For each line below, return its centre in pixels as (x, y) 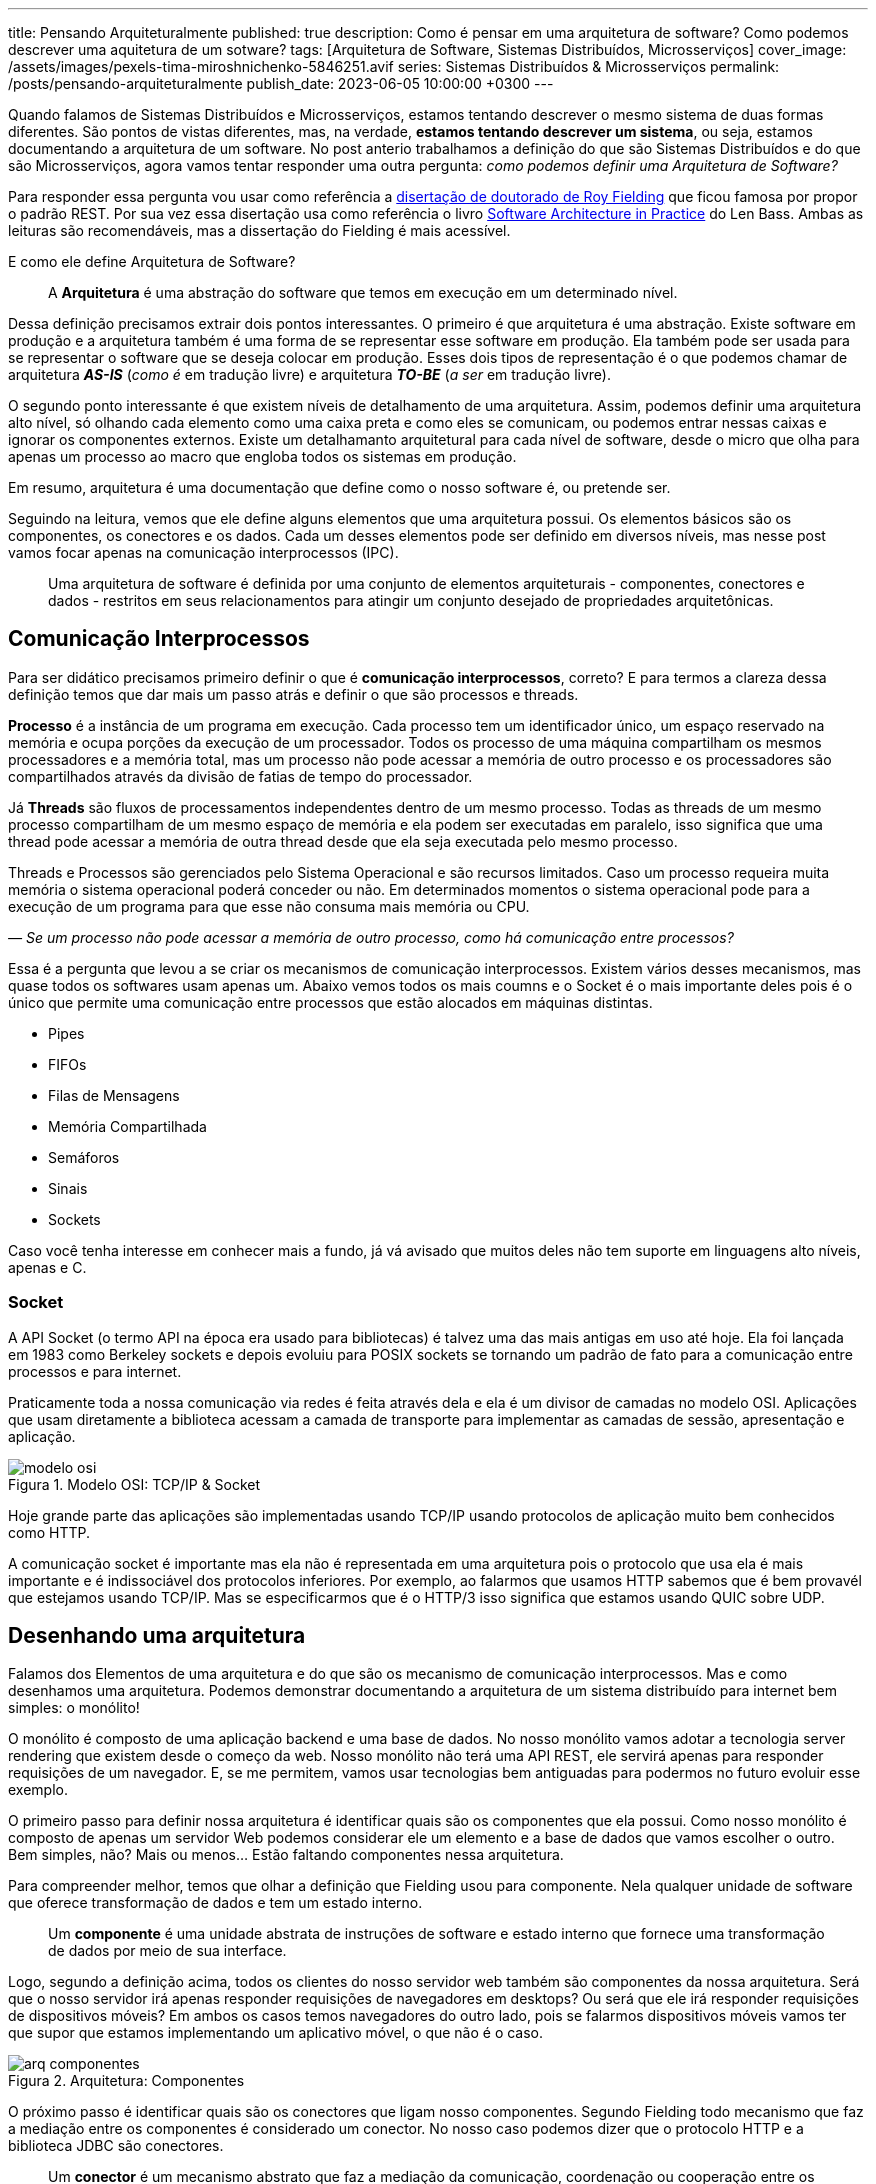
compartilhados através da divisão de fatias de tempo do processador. (240, 776)
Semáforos (84, 1157)
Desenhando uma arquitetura (157, 1636)
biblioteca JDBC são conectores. (116, 2146)
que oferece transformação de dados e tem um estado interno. (215, 1903)
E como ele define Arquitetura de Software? (152, 261)
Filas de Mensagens (114, 1095)
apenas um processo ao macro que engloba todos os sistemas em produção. (262, 456)
